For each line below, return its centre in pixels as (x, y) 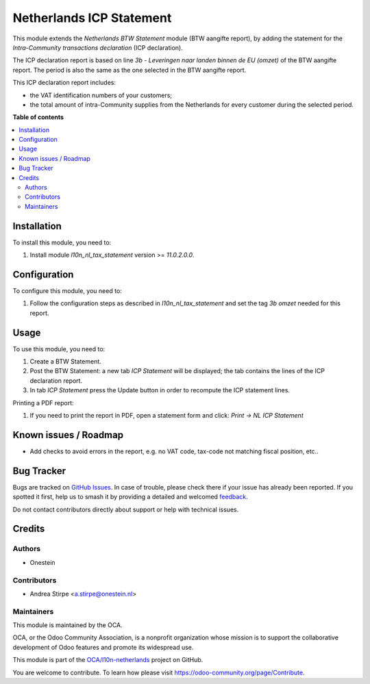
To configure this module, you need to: (67, 291)
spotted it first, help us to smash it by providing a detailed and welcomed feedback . (130, 497)
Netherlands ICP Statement (92, 18)
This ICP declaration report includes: (64, 83)
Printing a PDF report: (44, 403)
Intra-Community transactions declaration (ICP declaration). (98, 47)
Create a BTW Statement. (66, 362)
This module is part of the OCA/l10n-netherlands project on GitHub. (108, 660)
